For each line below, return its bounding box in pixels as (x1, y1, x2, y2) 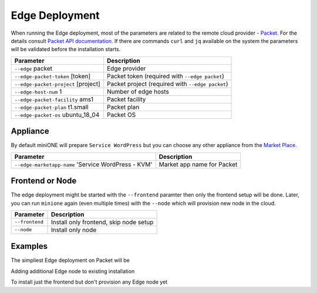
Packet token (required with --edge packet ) (106, 72, 224, 80)
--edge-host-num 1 (14, 87, 62, 95)
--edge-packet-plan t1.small (14, 103, 89, 111)
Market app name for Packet (158, 160, 238, 168)
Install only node (50, 225, 97, 234)
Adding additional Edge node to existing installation (11, 268, 135, 275)
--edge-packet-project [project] (14, 79, 101, 88)
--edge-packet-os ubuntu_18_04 (14, 111, 100, 119)
